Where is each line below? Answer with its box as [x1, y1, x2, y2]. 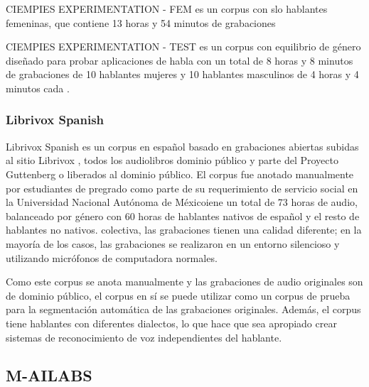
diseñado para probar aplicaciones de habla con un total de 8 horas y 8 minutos [6, 53, 353, 67]
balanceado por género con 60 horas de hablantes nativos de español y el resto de [6, 208, 360, 223]
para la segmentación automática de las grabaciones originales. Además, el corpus [6, 302, 361, 317]
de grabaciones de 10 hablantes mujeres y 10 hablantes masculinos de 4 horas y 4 [6, 67, 359, 82]
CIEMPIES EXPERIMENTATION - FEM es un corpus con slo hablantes [6, 1, 328, 16]
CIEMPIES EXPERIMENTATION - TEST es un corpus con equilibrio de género [6, 39, 361, 54]
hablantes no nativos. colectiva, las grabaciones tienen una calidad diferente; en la [6, 222, 362, 237]
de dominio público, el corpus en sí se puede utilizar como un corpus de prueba [6, 288, 351, 302]
